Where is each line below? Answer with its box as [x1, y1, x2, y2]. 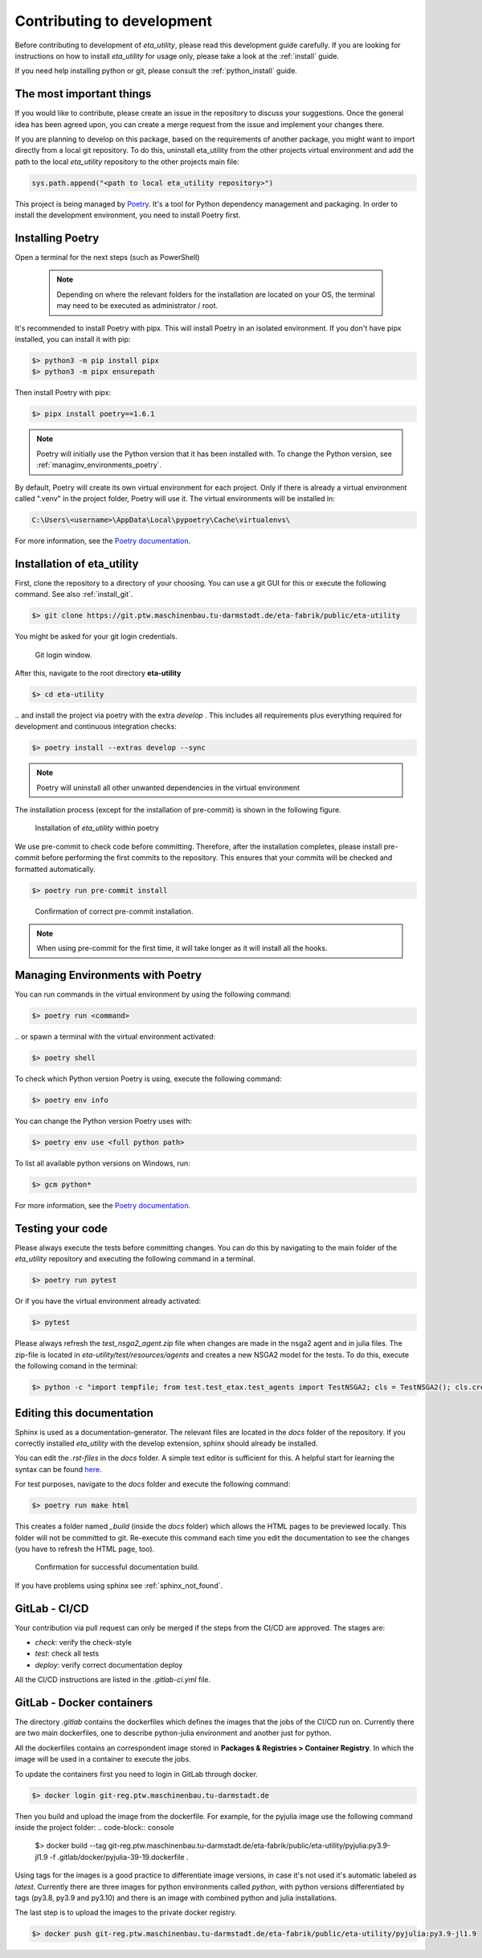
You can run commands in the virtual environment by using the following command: [14, 989, 292, 999]
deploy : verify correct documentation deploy [35, 1660, 183, 1669]
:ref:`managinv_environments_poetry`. [36, 460, 162, 470]
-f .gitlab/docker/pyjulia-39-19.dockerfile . [49, 1852, 189, 1861]
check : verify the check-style [35, 1637, 133, 1647]
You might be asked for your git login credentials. [14, 631, 178, 641]
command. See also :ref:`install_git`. [14, 590, 133, 599]
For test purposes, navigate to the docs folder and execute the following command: [14, 1479, 291, 1489]
